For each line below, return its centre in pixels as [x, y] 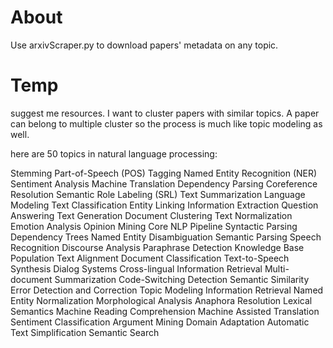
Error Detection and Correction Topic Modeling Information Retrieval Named [167, 290]
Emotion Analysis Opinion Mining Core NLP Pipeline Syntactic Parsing [154, 226]
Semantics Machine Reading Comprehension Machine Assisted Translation [165, 311]
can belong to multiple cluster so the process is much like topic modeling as [166, 123]
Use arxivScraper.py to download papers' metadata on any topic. [144, 45]
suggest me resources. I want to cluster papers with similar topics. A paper [165, 113]
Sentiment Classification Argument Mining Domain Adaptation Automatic [160, 322]
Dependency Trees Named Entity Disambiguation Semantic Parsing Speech [166, 237]
